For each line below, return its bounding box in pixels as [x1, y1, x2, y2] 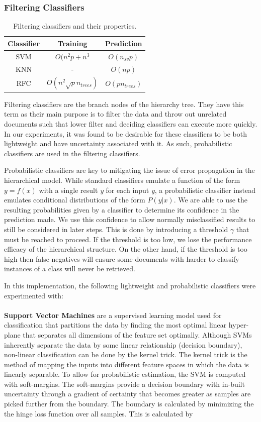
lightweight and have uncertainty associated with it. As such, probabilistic [4, 138, 232, 149]
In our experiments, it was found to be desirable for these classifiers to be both [4, 128, 247, 139]
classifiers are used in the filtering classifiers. [4, 148, 140, 158]
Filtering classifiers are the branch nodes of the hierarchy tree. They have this [4, 98, 244, 109]
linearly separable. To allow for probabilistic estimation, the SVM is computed [4, 369, 246, 379]
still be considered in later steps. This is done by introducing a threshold [4, 224, 228, 234]
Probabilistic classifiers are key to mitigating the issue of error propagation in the [4, 165, 255, 175]
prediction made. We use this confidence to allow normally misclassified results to [4, 214, 255, 225]
